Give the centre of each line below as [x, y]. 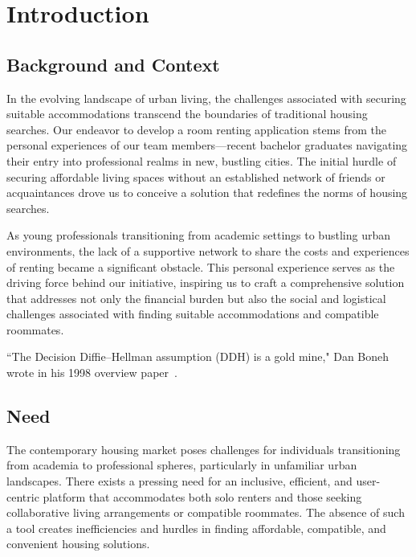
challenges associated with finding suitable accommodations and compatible [193, 314]
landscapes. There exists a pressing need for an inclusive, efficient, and [179, 481]
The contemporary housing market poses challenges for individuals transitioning [204, 449]
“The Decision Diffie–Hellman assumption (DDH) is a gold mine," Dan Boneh [198, 356]
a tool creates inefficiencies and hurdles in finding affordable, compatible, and [196, 528]
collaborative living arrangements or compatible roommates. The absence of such [206, 512]
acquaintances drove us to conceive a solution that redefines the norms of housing [207, 192]
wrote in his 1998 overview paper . [92, 373]
